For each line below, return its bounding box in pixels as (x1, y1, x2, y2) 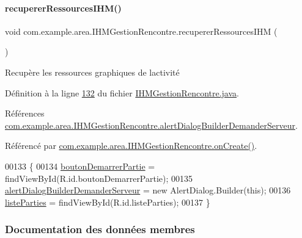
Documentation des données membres (5, 222, 195, 237)
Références (5, 107, 45, 120)
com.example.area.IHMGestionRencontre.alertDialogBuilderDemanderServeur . (5, 118, 298, 131)
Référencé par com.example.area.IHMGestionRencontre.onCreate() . (5, 139, 257, 152)
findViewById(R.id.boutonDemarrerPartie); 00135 (5, 171, 193, 184)
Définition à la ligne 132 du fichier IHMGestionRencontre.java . (5, 86, 239, 99)
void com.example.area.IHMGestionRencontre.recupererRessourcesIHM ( (5, 24, 278, 37)
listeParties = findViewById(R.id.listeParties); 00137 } (5, 195, 210, 208)
